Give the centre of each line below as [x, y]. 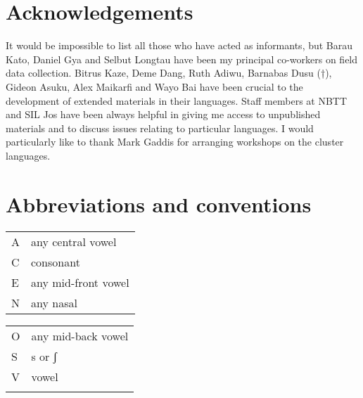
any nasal [54, 302]
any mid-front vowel [80, 282]
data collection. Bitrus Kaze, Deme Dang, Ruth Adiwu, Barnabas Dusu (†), [169, 73]
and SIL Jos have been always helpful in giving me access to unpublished [163, 114]
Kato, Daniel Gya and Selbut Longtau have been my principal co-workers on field [182, 59]
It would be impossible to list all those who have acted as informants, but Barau [179, 45]
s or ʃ [44, 356]
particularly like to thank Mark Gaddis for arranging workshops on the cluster [175, 142]
